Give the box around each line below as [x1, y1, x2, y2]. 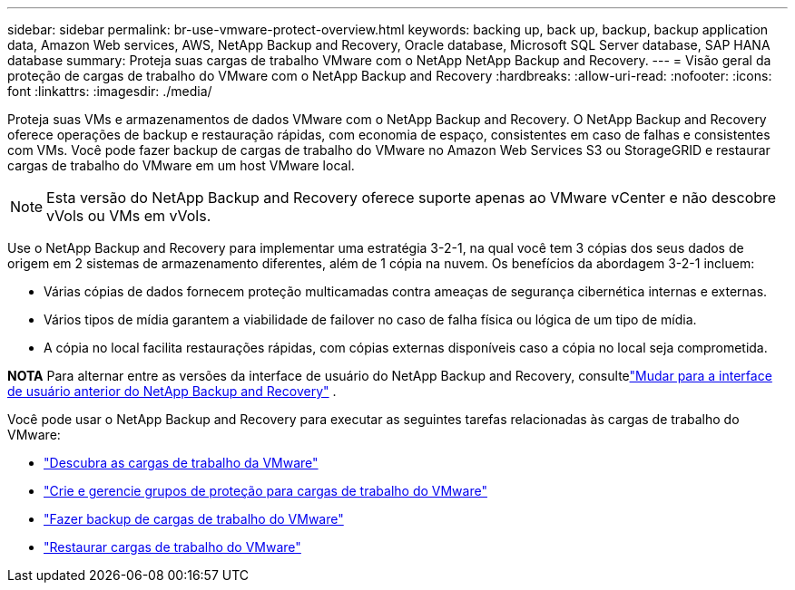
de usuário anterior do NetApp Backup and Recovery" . [7, 383, 337, 399]
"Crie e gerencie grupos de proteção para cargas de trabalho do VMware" [44, 483, 487, 498]
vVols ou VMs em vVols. [46, 207, 211, 225]
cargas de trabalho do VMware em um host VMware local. [7, 158, 355, 173]
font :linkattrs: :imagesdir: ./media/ [7, 83, 212, 99]
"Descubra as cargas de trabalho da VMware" [44, 455, 319, 470]
